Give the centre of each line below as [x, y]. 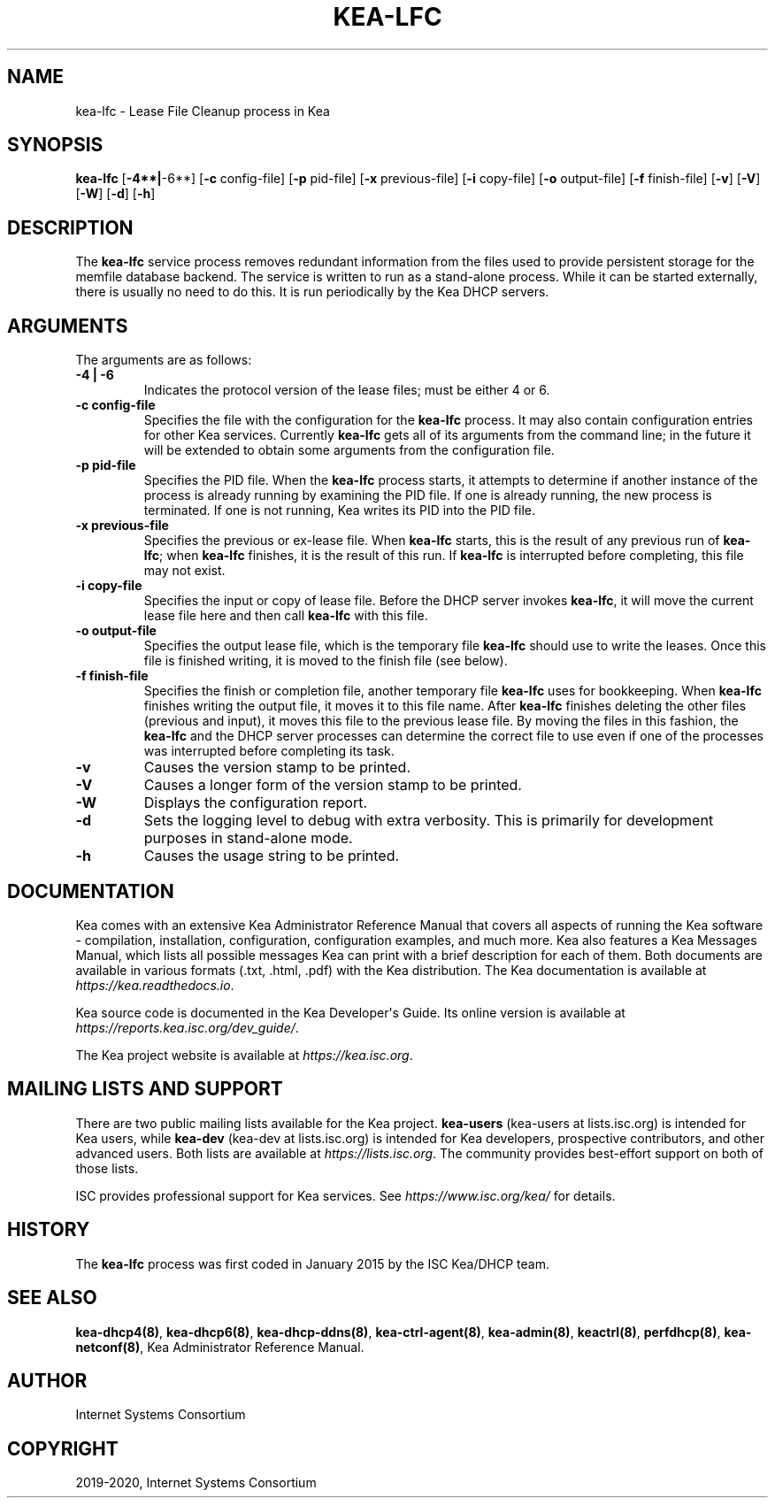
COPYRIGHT [63, 1448]
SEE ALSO [52, 1298]
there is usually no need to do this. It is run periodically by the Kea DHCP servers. [312, 292]
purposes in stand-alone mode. [248, 838]
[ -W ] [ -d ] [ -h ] [115, 194]
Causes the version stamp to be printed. [277, 768]
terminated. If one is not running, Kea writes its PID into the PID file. [340, 511]
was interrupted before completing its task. [269, 751]
